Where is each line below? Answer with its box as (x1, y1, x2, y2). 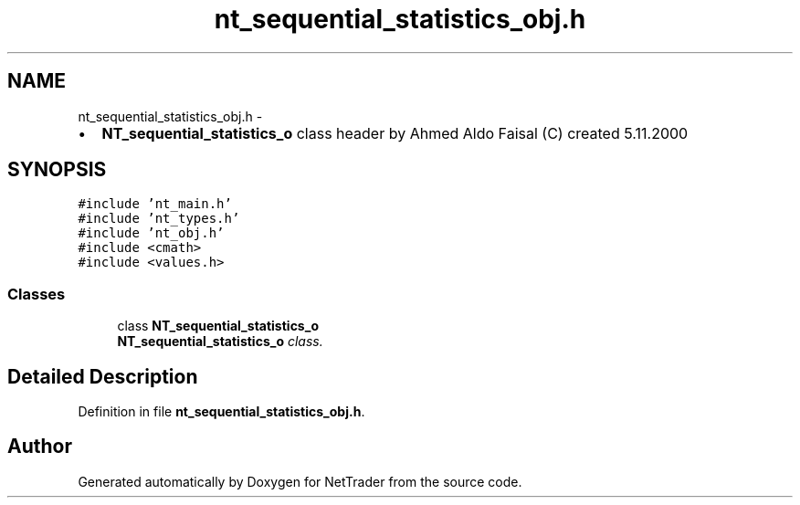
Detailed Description (7, 364, 198, 388)
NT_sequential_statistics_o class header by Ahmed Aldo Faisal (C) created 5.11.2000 (101, 123, 689, 142)
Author (7, 435, 72, 458)
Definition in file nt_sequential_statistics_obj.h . (78, 404, 365, 420)
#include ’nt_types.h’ (78, 211, 240, 226)
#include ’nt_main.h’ (78, 196, 232, 212)
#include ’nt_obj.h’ (78, 226, 225, 241)
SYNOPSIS (7, 158, 107, 182)
